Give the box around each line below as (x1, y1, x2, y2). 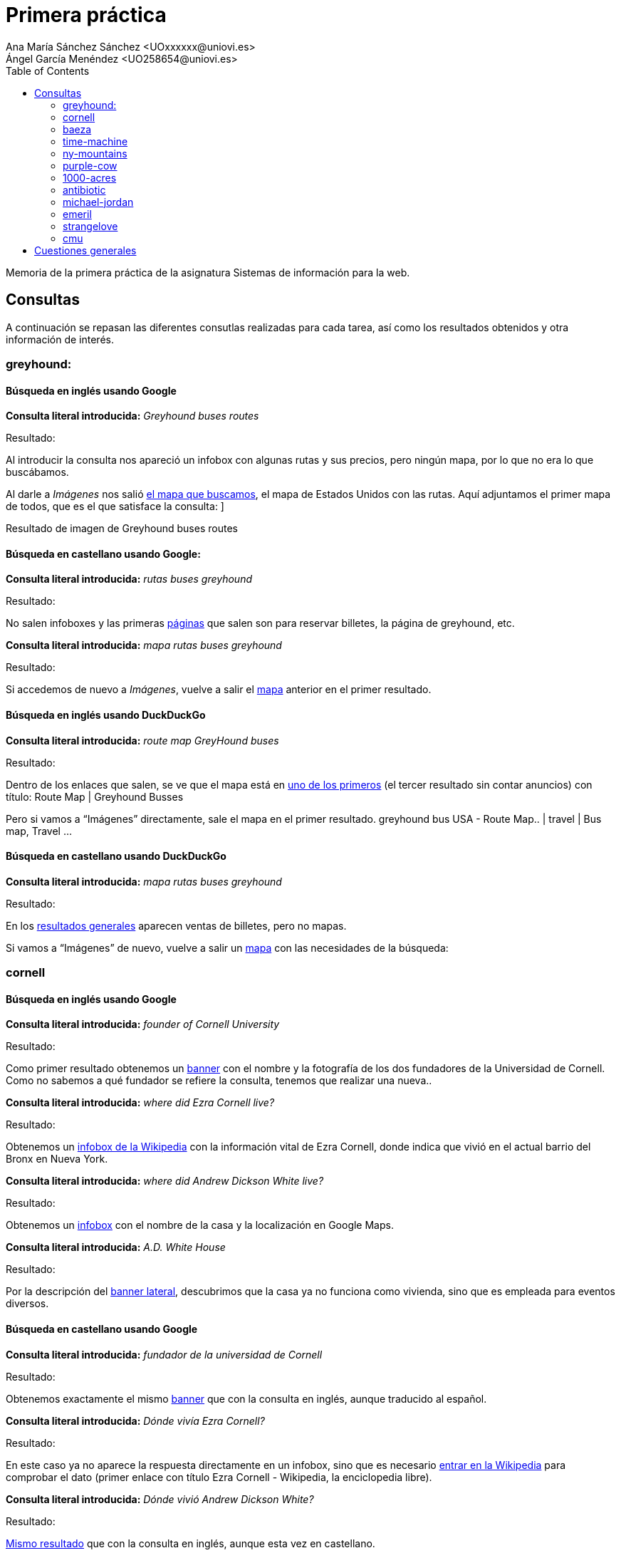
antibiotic (63, 183, 106, 196)
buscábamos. (6, 466, 69, 479)
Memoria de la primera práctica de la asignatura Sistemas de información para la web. (6, 266, 410, 279)
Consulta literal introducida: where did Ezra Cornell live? (6, 1096, 275, 1109)
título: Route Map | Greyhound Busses (6, 790, 184, 803)
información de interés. (6, 333, 114, 346)
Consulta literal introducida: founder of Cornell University (6, 1018, 280, 1031)
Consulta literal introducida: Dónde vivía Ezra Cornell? (6, 1414, 265, 1427)
